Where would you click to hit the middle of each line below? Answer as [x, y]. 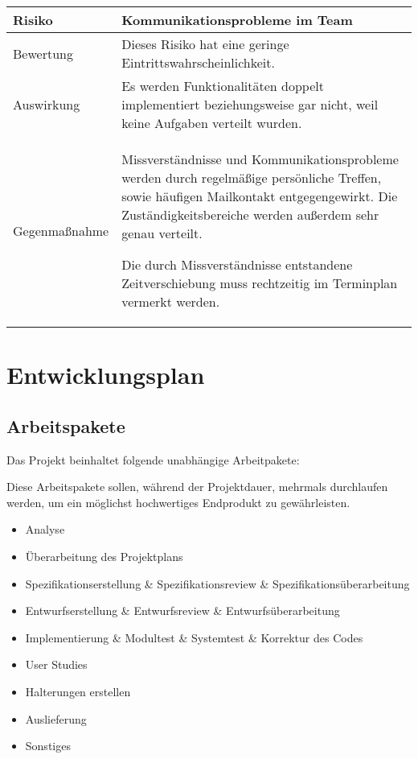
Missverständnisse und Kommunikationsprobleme [260, 159]
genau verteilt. [162, 233]
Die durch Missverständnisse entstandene [237, 264]
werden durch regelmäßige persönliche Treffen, [252, 177]
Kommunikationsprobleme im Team [237, 20]
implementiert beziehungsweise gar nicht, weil [250, 104]
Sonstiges [48, 746]
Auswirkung [47, 104]
